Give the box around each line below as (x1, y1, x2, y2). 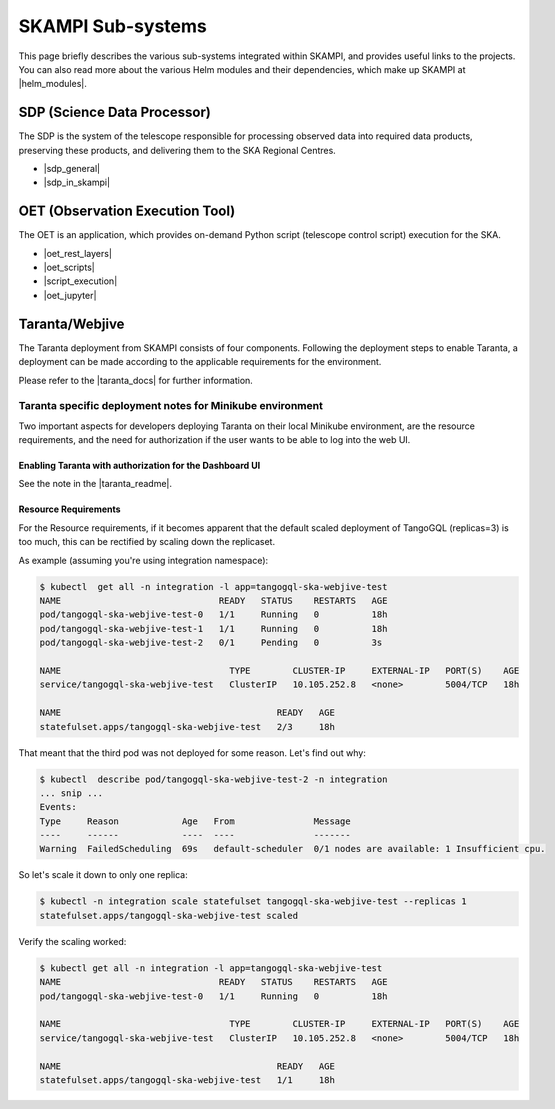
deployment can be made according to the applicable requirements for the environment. (18, 356, 382, 368)
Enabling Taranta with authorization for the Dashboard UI (18, 460, 261, 472)
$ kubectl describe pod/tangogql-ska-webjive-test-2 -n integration (39, 773, 388, 785)
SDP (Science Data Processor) (18, 104, 212, 121)
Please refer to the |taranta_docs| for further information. (18, 374, 254, 386)
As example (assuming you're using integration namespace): (18, 554, 269, 566)
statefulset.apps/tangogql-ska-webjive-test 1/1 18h (39, 1074, 335, 1085)
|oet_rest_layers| (43, 247, 112, 259)
